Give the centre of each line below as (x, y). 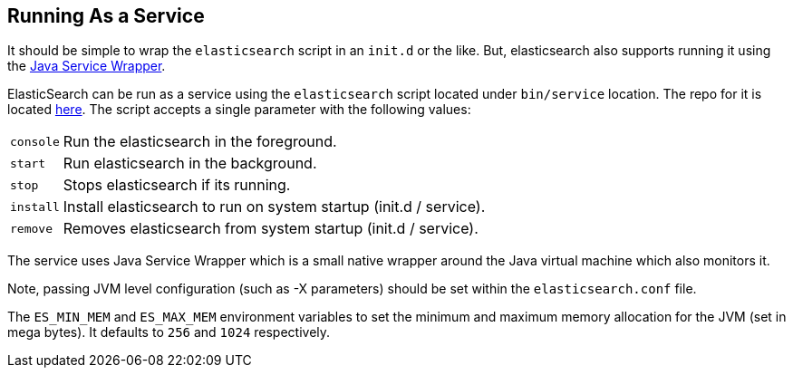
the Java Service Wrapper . (87, 66)
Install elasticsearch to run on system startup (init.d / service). (274, 207)
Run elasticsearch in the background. (190, 163)
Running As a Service (106, 16)
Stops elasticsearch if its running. (177, 185)
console (35, 141)
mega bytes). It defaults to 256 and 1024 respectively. (169, 332)
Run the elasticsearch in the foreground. (200, 142)
